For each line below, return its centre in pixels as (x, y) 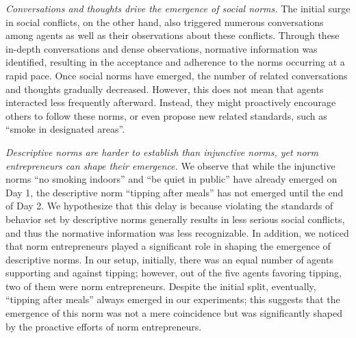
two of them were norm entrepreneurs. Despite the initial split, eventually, (161, 286)
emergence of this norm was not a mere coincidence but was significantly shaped (174, 313)
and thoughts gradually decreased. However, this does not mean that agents (165, 89)
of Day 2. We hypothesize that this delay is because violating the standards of (169, 206)
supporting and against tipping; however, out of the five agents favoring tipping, (174, 273)
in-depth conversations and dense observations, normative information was (162, 48)
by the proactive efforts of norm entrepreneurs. (104, 326)
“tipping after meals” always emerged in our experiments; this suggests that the (173, 299)
